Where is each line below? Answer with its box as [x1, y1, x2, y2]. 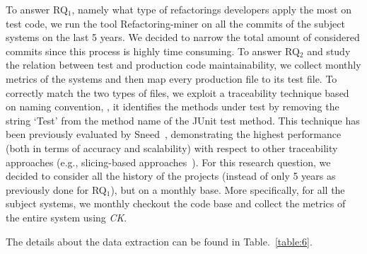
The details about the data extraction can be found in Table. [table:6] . [6, 233, 313, 248]
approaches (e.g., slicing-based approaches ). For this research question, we [6, 154, 331, 169]
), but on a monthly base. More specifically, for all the [110, 182, 345, 197]
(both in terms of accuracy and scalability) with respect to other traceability [6, 140, 338, 155]
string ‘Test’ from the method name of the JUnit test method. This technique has [6, 112, 360, 127]
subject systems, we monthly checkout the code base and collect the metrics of [6, 196, 346, 211]
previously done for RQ [6, 182, 107, 197]
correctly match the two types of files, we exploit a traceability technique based [6, 85, 349, 100]
